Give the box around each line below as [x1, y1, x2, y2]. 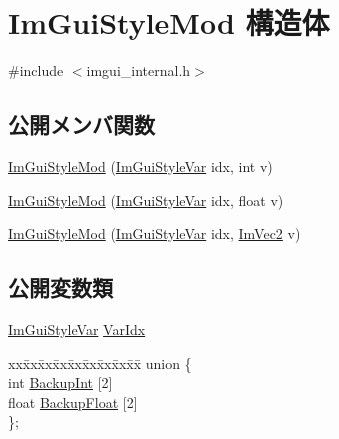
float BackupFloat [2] [8, 391, 138, 412]
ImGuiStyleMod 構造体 [8, 2, 330, 43]
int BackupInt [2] [8, 372, 113, 393]
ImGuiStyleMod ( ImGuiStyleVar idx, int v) [8, 155, 273, 176]
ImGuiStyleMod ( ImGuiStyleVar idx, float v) [8, 189, 284, 210]
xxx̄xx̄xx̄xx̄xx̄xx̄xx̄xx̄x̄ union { [8, 352, 192, 373]
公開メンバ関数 [8, 109, 155, 140]
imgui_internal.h [86, 60, 191, 81]
